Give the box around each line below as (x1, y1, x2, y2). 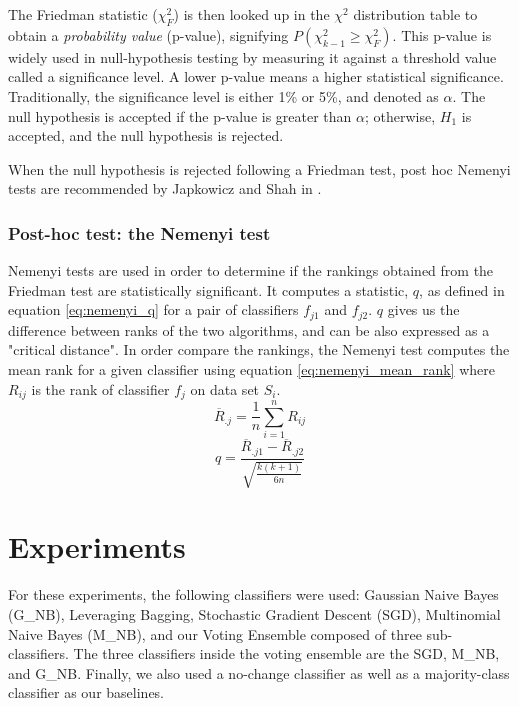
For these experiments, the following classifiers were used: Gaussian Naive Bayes (8, 584, 499, 605)
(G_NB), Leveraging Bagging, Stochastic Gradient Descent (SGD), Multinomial (8, 603, 501, 624)
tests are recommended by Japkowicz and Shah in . (8, 178, 322, 199)
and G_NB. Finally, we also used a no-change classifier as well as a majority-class (8, 662, 510, 683)
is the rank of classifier (31, 378, 170, 399)
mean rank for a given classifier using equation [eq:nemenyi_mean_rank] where (8, 359, 495, 379)
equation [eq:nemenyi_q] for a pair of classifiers (8, 299, 299, 320)
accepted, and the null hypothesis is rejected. (8, 125, 284, 146)
